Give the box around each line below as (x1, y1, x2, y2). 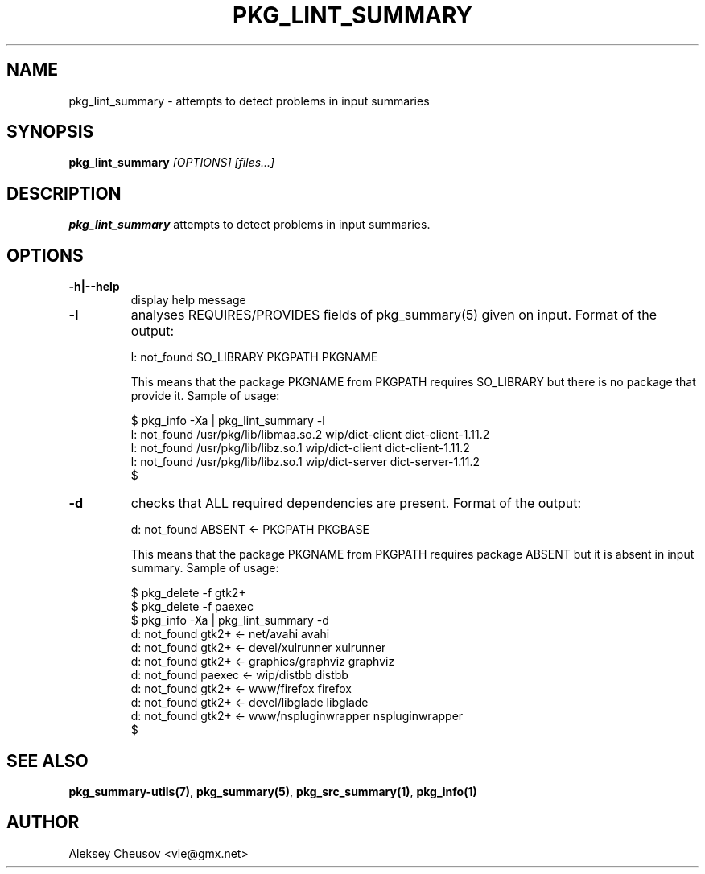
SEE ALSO (6, 750, 89, 771)
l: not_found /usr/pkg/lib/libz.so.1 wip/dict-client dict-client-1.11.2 (130, 441, 470, 456)
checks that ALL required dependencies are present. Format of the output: (130, 495, 582, 512)
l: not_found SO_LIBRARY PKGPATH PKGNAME (130, 350, 378, 365)
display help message (130, 293, 246, 307)
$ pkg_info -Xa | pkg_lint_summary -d (130, 613, 329, 628)
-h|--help (68, 279, 120, 294)
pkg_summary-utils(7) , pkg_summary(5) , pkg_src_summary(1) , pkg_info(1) (68, 784, 477, 798)
